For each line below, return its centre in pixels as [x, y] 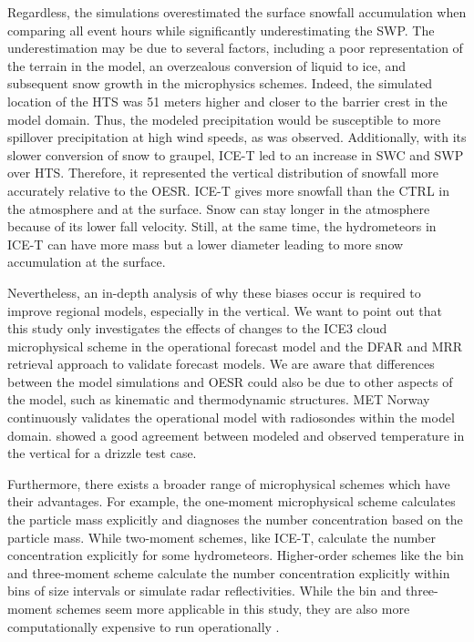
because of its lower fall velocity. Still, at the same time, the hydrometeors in [222, 226]
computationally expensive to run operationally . [144, 626]
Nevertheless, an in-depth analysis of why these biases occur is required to [214, 292]
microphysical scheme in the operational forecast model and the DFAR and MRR [235, 346]
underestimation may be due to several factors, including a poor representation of [235, 48]
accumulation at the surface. [87, 262]
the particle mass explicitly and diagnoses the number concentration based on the [235, 520]
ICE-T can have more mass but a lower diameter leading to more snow [206, 244]
